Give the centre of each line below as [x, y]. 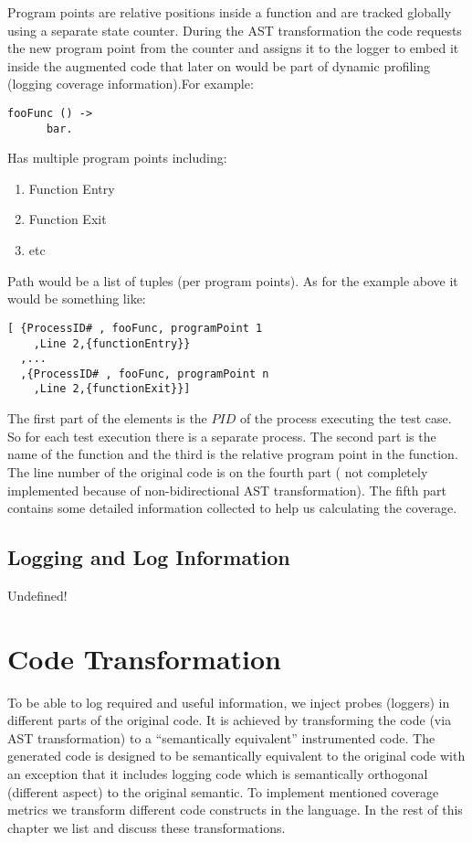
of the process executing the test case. [346, 418]
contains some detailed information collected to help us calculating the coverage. [232, 508]
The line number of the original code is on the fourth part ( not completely [218, 471]
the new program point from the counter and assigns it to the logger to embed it [233, 48]
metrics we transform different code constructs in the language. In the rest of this [235, 810]
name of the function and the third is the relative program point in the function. [233, 454]
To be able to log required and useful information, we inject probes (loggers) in [229, 702]
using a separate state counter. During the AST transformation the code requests [235, 30]
